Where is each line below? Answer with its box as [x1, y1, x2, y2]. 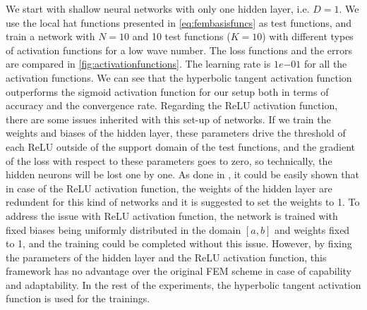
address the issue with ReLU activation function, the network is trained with [6, 208, 338, 223]
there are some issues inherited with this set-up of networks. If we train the [6, 111, 331, 126]
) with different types [262, 29, 354, 44]
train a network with [6, 29, 95, 44]
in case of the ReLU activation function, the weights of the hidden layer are [6, 180, 332, 195]
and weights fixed [274, 222, 350, 237]
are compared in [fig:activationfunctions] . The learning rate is [6, 56, 271, 71]
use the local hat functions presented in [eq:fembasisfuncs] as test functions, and [6, 15, 351, 30]
